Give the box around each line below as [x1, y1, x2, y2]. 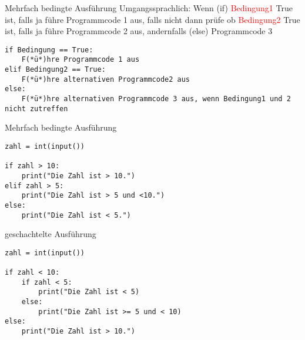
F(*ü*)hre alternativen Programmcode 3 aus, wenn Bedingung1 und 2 [21, 95, 291, 104]
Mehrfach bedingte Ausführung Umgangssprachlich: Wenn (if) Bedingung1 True [5, 2, 293, 14]
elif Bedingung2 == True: [5, 65, 106, 74]
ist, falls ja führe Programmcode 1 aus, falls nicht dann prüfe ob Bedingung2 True [5, 13, 300, 25]
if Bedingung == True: [5, 45, 93, 54]
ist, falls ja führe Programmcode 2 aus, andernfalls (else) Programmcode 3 [5, 25, 273, 37]
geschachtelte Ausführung [5, 228, 96, 240]
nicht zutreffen [5, 104, 68, 113]
